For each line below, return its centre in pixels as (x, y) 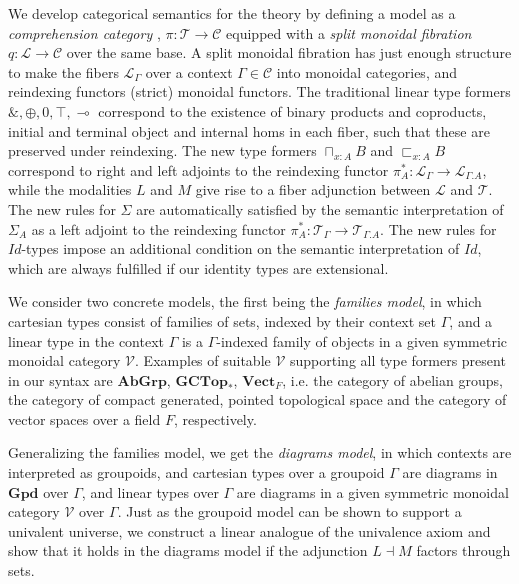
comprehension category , (84, 32)
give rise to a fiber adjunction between (313, 189)
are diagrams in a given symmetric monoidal (372, 491)
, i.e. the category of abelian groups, (392, 379)
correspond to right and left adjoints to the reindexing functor (198, 169)
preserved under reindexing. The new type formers (162, 150)
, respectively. (215, 418)
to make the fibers (63, 71)
